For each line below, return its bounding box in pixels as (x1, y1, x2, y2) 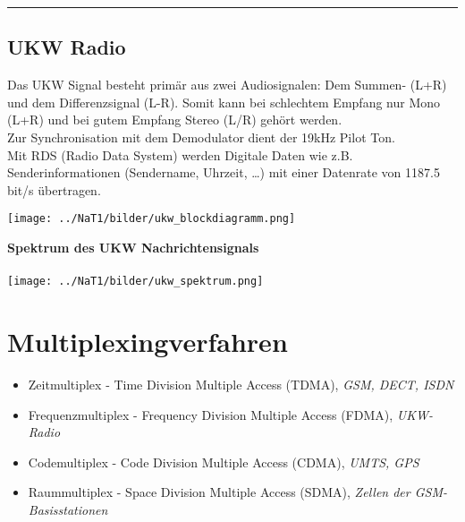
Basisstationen (28, 500, 108, 518)
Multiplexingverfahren (7, 323, 288, 360)
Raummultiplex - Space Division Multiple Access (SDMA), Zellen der (28, 483, 410, 501)
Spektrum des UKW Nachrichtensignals (7, 238, 259, 257)
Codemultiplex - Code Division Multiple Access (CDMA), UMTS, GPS (28, 452, 419, 471)
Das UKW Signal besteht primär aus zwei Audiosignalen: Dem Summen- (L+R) (7, 75, 447, 94)
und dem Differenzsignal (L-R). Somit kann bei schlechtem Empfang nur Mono (7, 92, 441, 111)
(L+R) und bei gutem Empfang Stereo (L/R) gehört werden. (7, 110, 342, 129)
